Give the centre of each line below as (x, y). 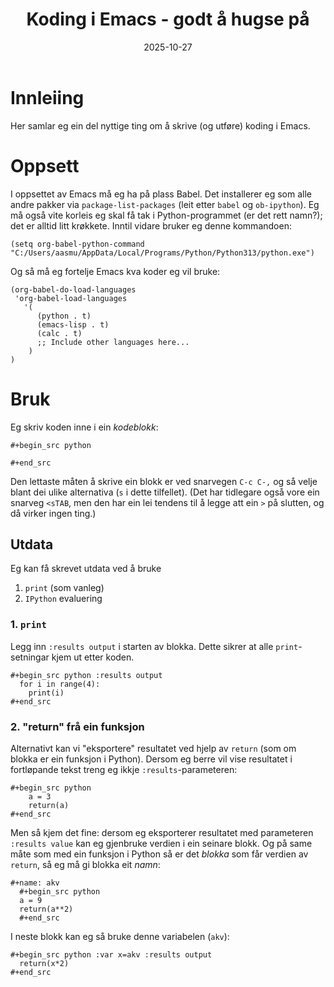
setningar (30, 657)
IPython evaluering (63, 599)
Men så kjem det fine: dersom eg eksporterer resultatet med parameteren (162, 832)
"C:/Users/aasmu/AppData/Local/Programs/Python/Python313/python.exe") (162, 253)
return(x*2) (44, 963)
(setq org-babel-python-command (77, 244)
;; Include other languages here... (113, 342)
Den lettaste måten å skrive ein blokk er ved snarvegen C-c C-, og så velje (164, 481)
